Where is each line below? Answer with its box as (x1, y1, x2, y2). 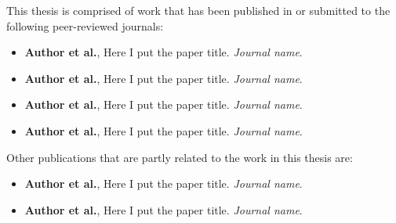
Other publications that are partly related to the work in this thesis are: (6, 149, 353, 165)
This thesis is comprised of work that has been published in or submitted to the (6, 2, 391, 18)
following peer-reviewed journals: (6, 17, 164, 34)
